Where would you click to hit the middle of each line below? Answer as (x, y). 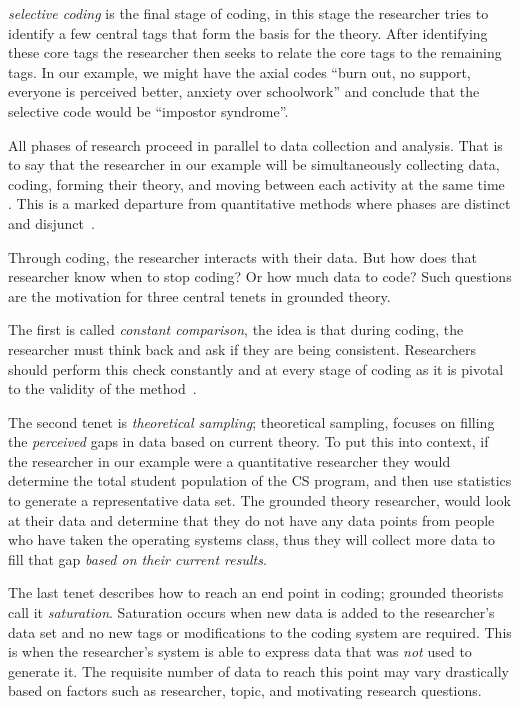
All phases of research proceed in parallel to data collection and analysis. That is (255, 144)
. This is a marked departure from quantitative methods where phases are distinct (259, 203)
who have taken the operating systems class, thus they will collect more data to (251, 539)
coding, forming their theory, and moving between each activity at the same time (256, 183)
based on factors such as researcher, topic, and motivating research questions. (245, 690)
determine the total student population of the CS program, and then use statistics (260, 480)
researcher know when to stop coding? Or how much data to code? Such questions (260, 276)
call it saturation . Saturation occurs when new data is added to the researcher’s (251, 612)
